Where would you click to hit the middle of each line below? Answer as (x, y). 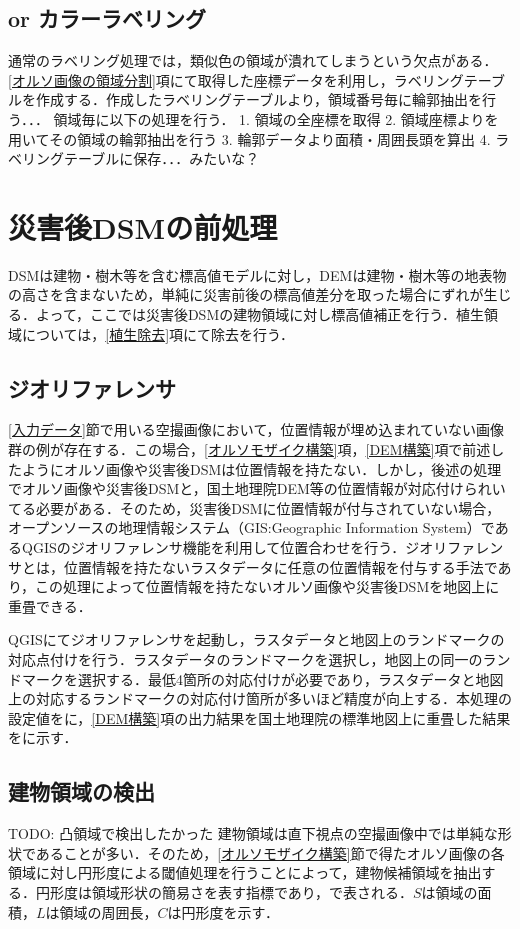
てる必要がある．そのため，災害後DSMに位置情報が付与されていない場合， (254, 507)
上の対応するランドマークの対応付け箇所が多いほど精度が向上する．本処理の (260, 698)
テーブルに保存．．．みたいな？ (161, 158)
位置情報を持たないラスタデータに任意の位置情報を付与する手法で (280, 566)
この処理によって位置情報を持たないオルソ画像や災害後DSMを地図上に (267, 586)
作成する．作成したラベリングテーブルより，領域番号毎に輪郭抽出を (258, 99)
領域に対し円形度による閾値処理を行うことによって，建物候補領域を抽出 (245, 872)
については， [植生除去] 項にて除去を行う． (157, 333)
